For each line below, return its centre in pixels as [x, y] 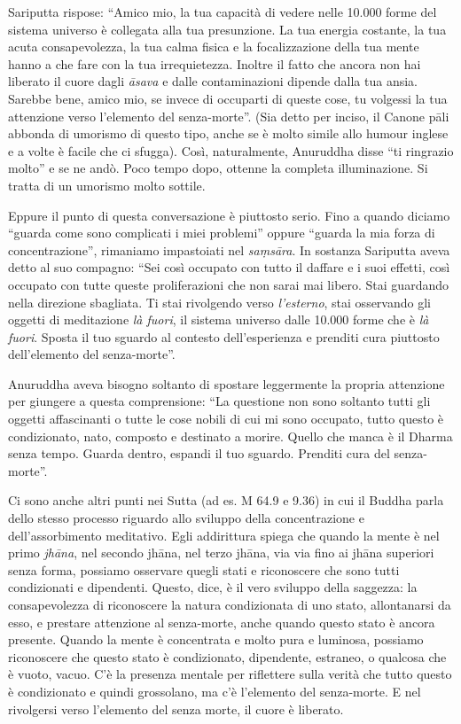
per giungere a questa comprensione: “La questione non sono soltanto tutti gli [219, 401]
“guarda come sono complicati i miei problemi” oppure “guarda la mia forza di [222, 233]
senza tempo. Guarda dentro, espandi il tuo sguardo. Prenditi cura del [199, 453]
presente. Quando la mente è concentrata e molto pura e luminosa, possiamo [216, 639]
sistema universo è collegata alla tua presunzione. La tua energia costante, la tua [227, 29]
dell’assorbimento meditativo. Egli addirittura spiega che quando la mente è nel [224, 535]
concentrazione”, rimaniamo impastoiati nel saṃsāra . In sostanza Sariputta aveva [229, 249]
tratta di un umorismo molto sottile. [107, 185]
